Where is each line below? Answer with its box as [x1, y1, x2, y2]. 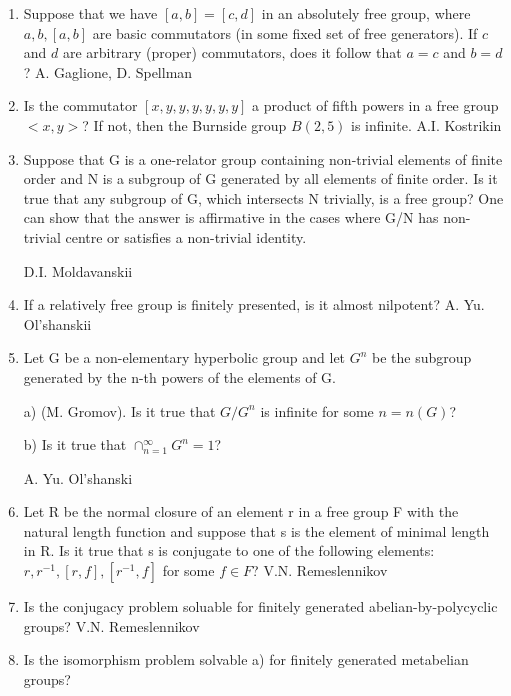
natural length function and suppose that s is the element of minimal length [23, 520, 490, 541]
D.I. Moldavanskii [23, 260, 133, 281]
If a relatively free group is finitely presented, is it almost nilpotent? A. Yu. [23, 294, 485, 315]
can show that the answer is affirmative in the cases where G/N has [23, 207, 439, 228]
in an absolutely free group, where [261, 3, 471, 23]
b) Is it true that [23, 434, 127, 455]
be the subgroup [372, 347, 472, 368]
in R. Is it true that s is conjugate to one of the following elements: [23, 540, 435, 561]
